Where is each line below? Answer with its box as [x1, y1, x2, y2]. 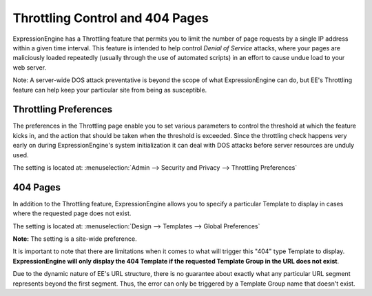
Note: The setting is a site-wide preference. [12, 235, 137, 243]
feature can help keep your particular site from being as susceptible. [12, 86, 207, 94]
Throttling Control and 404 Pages [12, 10, 209, 26]
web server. [12, 63, 47, 72]
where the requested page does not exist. [12, 209, 132, 217]
